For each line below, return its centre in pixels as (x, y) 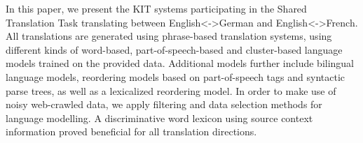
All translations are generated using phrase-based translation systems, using (169, 36)
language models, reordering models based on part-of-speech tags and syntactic (175, 76)
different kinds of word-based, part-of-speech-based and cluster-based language (174, 49)
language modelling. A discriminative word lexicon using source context (159, 118)
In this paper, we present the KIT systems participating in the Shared (156, 8)
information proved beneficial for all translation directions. (131, 131)
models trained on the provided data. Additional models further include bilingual (180, 63)
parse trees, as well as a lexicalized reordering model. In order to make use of (171, 90)
